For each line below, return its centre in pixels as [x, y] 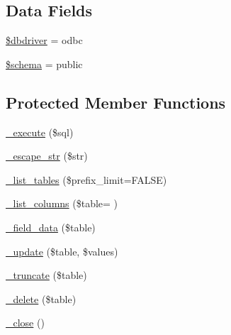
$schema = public [44, 64]
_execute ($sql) [40, 132]
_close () [25, 323]
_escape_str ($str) [47, 156]
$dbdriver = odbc [44, 40]
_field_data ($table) [51, 227]
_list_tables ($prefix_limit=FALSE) [86, 179]
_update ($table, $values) [62, 251]
